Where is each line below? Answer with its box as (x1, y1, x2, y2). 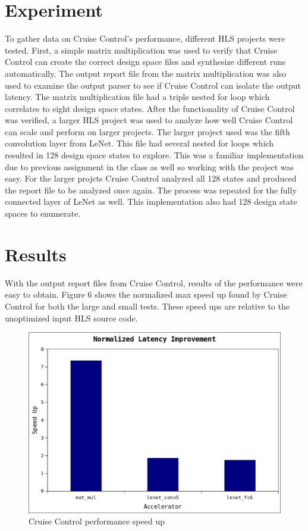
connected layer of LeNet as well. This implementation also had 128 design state (5, 195, 297, 208)
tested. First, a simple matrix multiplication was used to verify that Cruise (5, 43, 278, 56)
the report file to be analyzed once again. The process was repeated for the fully (5, 183, 297, 196)
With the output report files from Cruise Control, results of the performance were (5, 276, 303, 289)
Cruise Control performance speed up (29, 515, 165, 527)
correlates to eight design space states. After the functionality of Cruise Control (5, 102, 295, 114)
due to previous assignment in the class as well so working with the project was (5, 160, 294, 173)
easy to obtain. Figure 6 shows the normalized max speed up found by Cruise (5, 288, 287, 301)
